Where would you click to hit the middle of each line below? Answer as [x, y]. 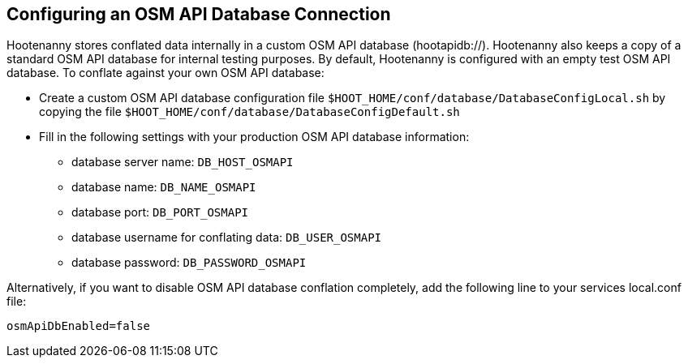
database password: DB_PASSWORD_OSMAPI [189, 263]
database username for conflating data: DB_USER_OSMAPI [226, 238]
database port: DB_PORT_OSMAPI [160, 212]
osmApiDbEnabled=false [79, 326]
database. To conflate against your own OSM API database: [166, 73]
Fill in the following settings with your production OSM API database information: [254, 137]
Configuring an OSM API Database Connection [199, 14]
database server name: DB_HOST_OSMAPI [183, 162]
